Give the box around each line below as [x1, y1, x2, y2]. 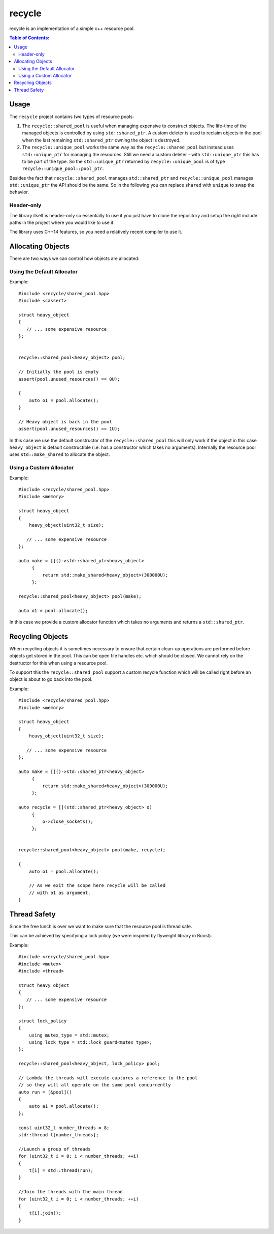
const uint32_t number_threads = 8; [18, 1125, 110, 1131]
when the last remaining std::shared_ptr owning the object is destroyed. [22, 137, 181, 143]
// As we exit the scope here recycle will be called [28, 883, 166, 888]
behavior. [9, 189, 29, 195]
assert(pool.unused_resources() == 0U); [18, 376, 120, 382]
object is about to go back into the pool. [9, 676, 93, 682]
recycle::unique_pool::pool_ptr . [22, 165, 104, 171]
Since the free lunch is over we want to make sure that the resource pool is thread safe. [9, 924, 192, 930]
